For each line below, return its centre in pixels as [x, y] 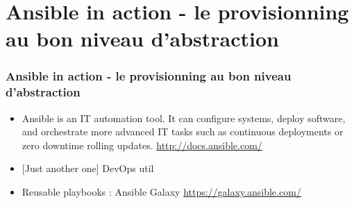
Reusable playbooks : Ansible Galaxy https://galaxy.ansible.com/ [161, 192]
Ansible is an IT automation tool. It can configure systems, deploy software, [184, 118]
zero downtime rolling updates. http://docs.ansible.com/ [142, 145]
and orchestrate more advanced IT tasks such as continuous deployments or [183, 131]
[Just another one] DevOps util [88, 168]
